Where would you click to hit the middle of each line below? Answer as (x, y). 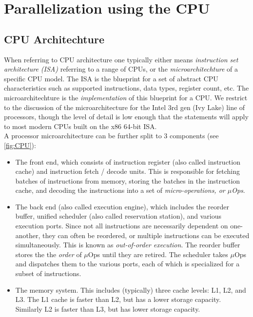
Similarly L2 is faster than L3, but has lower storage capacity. (108, 308)
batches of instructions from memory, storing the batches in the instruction (128, 180)
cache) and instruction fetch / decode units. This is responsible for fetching (128, 171)
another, (28, 235)
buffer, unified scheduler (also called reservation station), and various (118, 216)
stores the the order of (49, 254)
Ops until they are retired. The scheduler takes (158, 254)
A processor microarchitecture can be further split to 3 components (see (111, 136)
